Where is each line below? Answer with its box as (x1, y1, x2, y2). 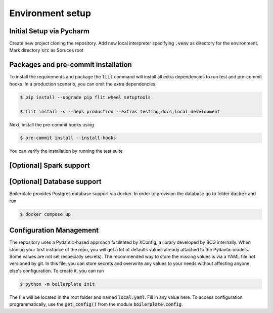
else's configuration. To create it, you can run (9, 267, 104, 274)
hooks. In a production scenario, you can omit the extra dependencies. (9, 81, 157, 87)
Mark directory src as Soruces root (9, 47, 84, 53)
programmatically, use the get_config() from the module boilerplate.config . (9, 301, 183, 307)
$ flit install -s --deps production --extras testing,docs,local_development (20, 109, 220, 114)
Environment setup (9, 8, 91, 19)
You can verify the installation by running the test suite (9, 148, 123, 154)
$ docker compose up (20, 211, 71, 217)
